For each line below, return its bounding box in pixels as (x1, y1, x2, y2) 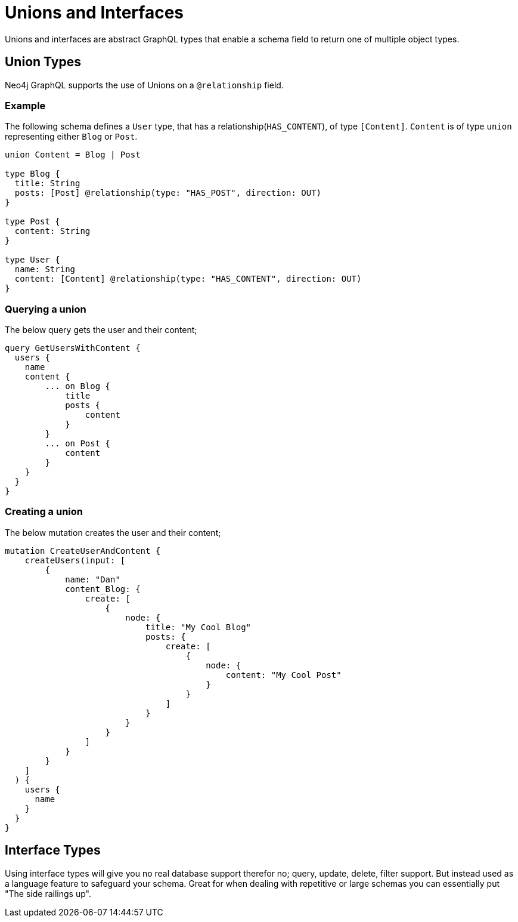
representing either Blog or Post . (5, 131, 138, 142)
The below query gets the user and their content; (5, 325, 197, 335)
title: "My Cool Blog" (145, 622, 252, 632)
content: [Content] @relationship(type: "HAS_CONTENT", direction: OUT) (14, 274, 362, 284)
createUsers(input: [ (24, 555, 126, 565)
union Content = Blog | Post (5, 150, 141, 160)
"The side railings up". (5, 888, 91, 899)
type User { (5, 255, 60, 265)
